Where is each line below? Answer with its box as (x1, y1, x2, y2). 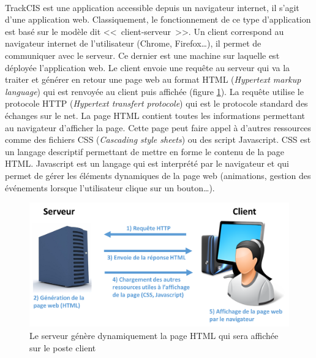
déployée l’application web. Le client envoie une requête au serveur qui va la (5, 61, 290, 74)
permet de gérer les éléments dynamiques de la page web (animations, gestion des (5, 169, 311, 181)
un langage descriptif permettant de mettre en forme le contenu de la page (5, 145, 284, 158)
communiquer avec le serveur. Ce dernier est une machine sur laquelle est (5, 48, 280, 61)
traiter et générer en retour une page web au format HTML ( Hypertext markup (5, 73, 301, 86)
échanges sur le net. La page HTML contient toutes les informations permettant (5, 109, 306, 121)
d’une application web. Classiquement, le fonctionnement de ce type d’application (5, 13, 311, 26)
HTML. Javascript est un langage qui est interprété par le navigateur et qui (5, 157, 289, 170)
